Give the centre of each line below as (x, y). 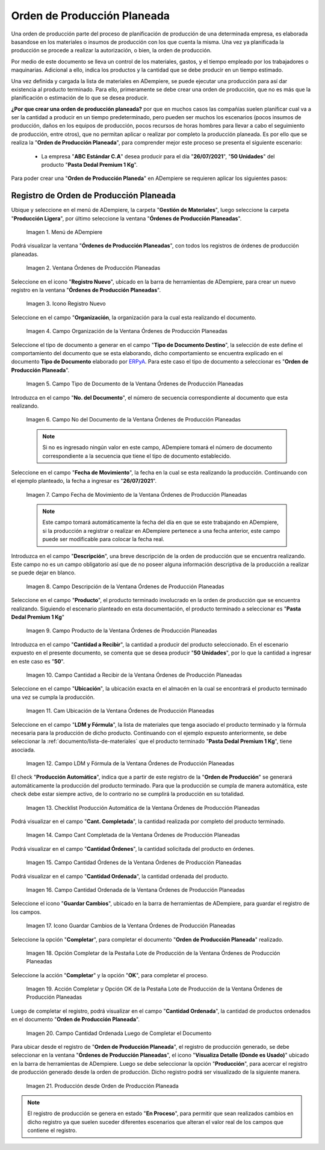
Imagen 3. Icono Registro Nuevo (66, 303)
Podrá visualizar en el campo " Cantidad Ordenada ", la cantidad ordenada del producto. (120, 876)
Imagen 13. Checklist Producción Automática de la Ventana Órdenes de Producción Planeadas (143, 807)
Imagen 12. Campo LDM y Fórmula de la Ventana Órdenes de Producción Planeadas (130, 763)
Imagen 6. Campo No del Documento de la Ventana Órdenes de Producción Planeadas (133, 420)
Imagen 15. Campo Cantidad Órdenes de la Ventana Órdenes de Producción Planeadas (134, 862)
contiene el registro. (52, 1130)
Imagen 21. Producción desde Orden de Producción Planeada (102, 1086)
